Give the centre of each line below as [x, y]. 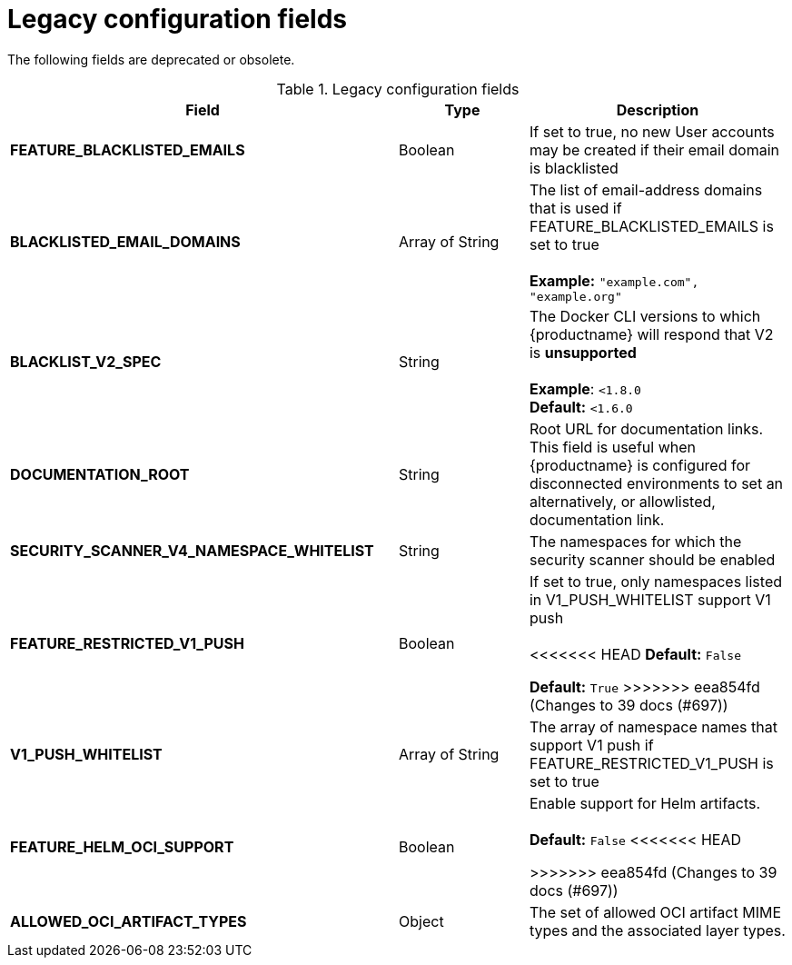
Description [658, 109]
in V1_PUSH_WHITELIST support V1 [650, 599]
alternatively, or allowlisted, [622, 501]
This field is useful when [613, 447]
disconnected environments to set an [656, 483]
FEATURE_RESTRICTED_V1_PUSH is [651, 763]
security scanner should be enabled [652, 559]
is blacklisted [574, 168]
